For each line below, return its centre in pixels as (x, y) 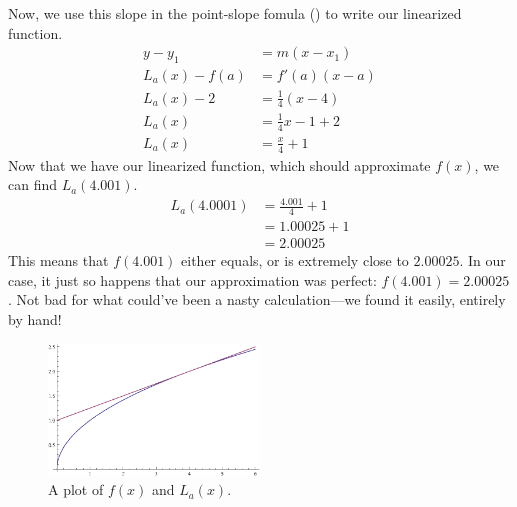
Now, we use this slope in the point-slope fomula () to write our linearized (235, 13)
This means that (58, 260)
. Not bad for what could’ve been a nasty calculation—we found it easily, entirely (257, 299)
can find (33, 184)
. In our (482, 260)
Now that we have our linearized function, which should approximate (219, 164)
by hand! (35, 319)
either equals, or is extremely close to (295, 260)
